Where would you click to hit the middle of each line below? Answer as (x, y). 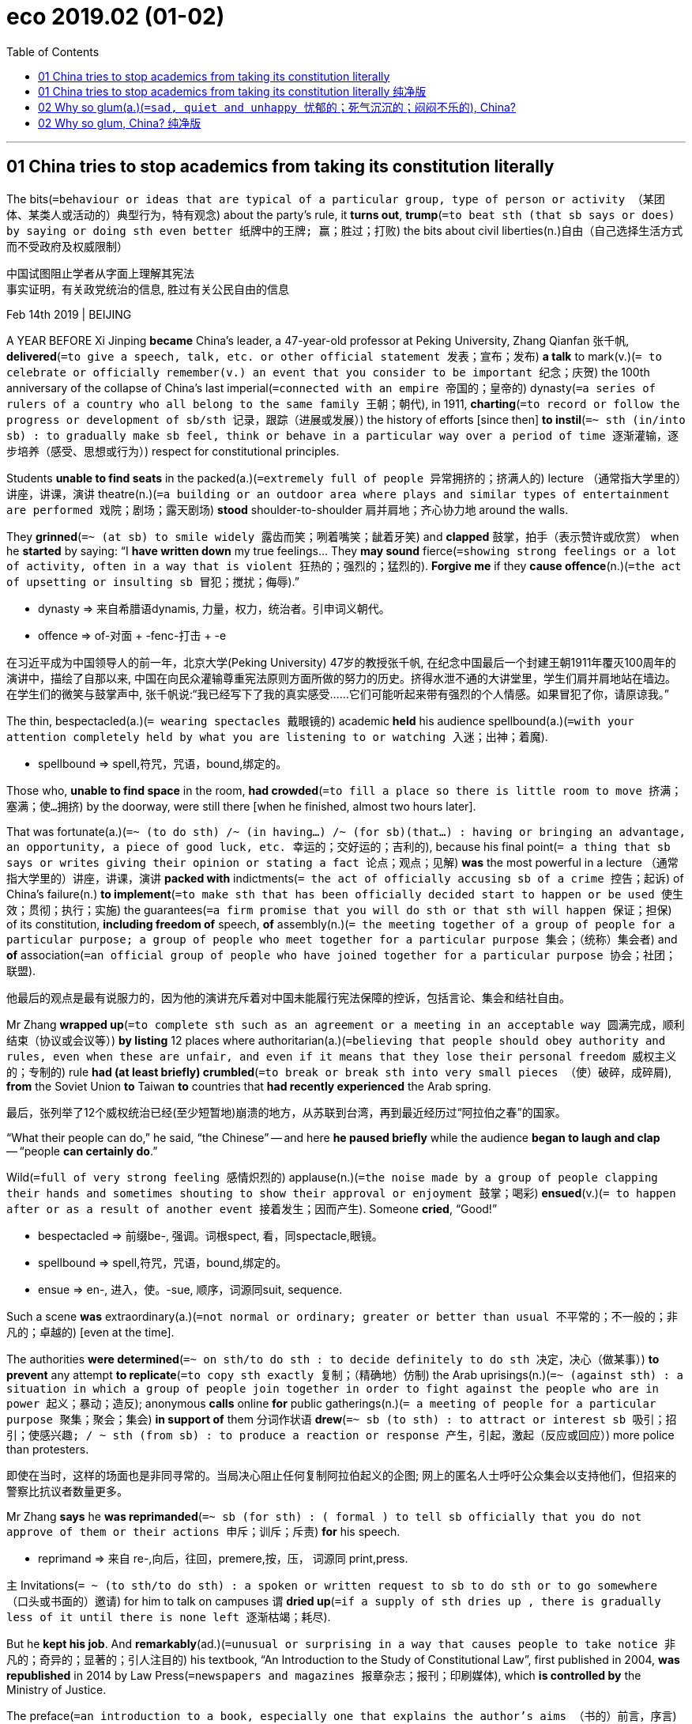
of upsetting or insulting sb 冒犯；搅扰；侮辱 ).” (153, 581)
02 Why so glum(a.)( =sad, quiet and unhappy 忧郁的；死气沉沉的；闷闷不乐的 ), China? (277, 107)
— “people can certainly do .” (82, 1151)
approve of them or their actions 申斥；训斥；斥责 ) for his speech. (203, 1531)
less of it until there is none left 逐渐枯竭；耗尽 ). (169, 1616)
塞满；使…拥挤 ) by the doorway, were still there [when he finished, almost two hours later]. (241, 806)
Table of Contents (53, 51)
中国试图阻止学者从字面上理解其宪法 (100, 273)
